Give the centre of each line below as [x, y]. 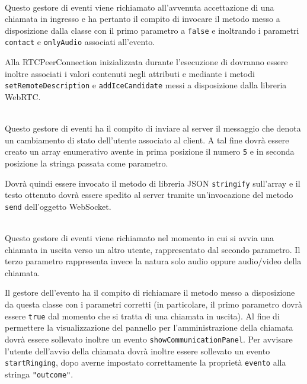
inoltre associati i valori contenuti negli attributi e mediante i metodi [130, 73]
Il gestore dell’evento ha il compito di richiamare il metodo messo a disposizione [150, 292]
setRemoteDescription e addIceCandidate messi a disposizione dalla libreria [146, 85]
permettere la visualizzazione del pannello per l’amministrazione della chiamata [149, 327]
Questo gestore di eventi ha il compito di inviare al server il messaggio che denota [153, 128]
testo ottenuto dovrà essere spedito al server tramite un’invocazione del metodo [149, 195]
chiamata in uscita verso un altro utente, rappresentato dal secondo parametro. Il [153, 249]
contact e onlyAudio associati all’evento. [80, 42]
